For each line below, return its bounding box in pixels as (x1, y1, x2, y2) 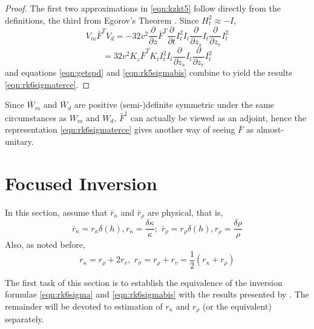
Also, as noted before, (5, 238, 85, 251)
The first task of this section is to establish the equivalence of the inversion (5, 276, 283, 288)
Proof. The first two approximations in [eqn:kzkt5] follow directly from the (5, 2, 281, 14)
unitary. (5, 135, 34, 147)
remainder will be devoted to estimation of (5, 299, 163, 312)
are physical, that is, (147, 205, 223, 218)
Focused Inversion (5, 170, 157, 195)
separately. (5, 313, 44, 325)
